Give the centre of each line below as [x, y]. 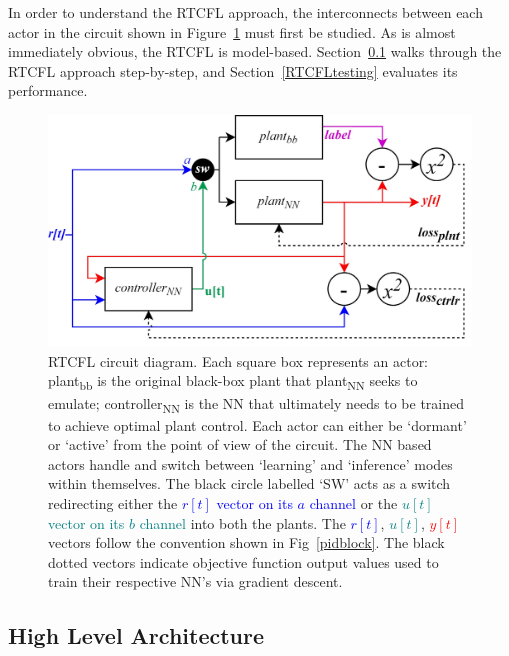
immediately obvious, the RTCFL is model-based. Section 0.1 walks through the [255, 51]
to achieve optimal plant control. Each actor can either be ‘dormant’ [257, 424]
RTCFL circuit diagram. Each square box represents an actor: [238, 360]
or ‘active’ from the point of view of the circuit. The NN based [240, 444]
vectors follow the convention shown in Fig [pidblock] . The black [246, 542]
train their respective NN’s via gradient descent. [195, 581]
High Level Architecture [136, 635]
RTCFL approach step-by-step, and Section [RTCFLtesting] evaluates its [233, 70]
